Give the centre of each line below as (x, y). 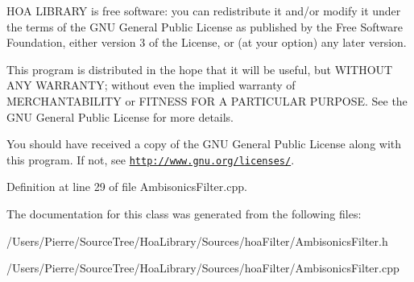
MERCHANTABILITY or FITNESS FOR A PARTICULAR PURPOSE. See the (207, 100)
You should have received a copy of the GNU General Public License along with (204, 144)
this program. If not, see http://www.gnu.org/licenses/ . (151, 159)
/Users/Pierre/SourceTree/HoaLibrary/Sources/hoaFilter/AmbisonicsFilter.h (197, 241)
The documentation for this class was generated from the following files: (184, 214)
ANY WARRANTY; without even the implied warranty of (151, 85)
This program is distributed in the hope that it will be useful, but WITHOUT (200, 69)
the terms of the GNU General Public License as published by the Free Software (205, 26)
